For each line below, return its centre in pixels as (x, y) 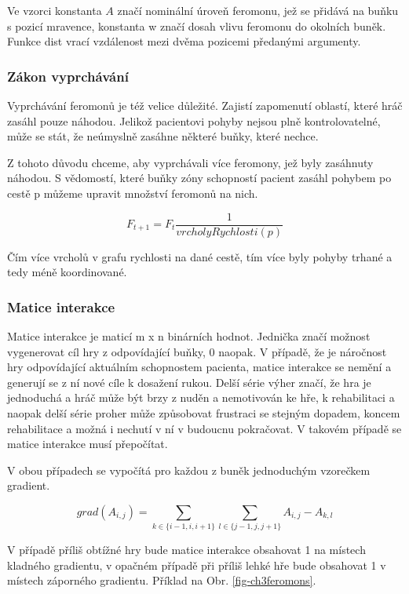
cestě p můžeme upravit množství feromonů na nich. (133, 193)
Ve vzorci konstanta (55, 10)
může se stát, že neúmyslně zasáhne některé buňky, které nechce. (163, 136)
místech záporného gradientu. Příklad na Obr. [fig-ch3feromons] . (162, 580)
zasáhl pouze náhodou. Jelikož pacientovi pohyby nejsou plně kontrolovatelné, (194, 120)
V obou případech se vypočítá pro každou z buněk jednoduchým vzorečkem (189, 470)
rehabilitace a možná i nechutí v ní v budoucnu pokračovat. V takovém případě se (204, 428)
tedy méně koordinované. (67, 272)
